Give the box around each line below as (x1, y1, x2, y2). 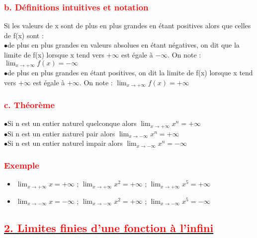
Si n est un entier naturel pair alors (7, 128, 115, 138)
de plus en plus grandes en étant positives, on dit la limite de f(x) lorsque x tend (7, 67, 253, 78)
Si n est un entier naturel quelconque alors (7, 118, 137, 128)
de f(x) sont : (4, 30, 44, 40)
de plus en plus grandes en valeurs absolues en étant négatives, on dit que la (7, 40, 240, 50)
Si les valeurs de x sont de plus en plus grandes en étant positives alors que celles (4, 20, 251, 31)
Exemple (4, 159, 39, 171)
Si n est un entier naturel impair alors (7, 138, 123, 148)
